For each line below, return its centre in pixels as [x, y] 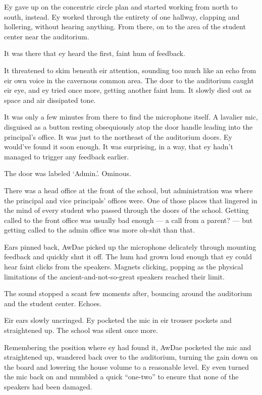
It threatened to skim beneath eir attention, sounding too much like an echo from [130, 70]
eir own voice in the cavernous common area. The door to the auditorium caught [129, 80]
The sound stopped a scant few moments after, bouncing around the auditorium [128, 293]
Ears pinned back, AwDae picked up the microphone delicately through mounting [130, 246]
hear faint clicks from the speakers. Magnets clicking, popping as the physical [124, 267]
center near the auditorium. [47, 36]
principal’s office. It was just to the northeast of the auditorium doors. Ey [118, 136]
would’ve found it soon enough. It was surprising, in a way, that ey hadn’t [119, 147]
